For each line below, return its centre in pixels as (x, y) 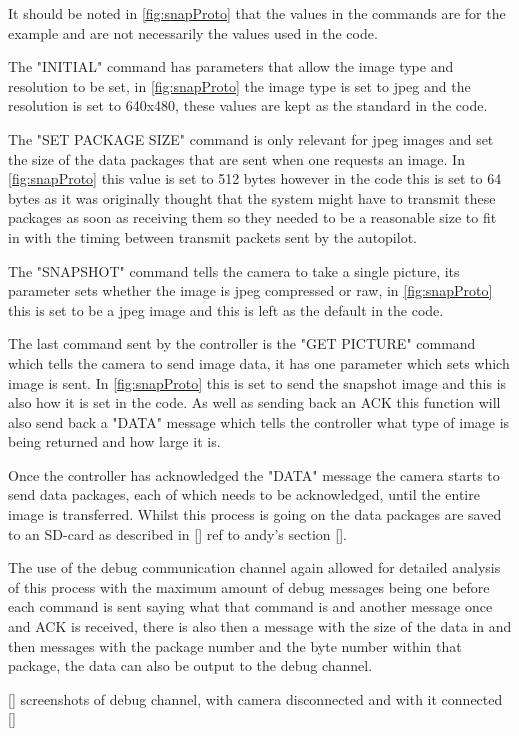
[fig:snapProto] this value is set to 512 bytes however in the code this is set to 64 (255, 178)
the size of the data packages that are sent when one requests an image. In (236, 158)
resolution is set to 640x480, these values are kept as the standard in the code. (248, 105)
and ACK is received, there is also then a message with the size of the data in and (260, 626)
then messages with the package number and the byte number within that (235, 645)
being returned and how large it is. (114, 441)
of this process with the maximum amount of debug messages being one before (249, 586)
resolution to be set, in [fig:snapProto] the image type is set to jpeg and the (239, 85)
